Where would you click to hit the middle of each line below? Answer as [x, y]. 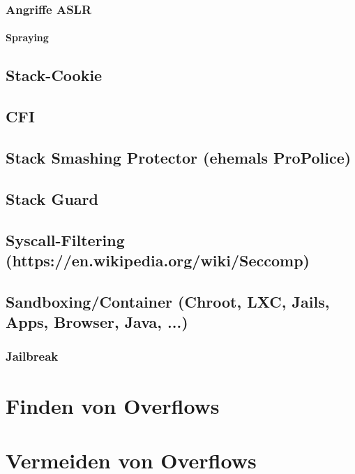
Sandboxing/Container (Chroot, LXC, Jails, [168, 301]
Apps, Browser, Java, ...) [97, 322]
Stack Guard [52, 198]
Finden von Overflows [113, 405]
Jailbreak [32, 356]
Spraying [27, 37]
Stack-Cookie [54, 75]
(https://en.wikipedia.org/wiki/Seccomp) [158, 260]
